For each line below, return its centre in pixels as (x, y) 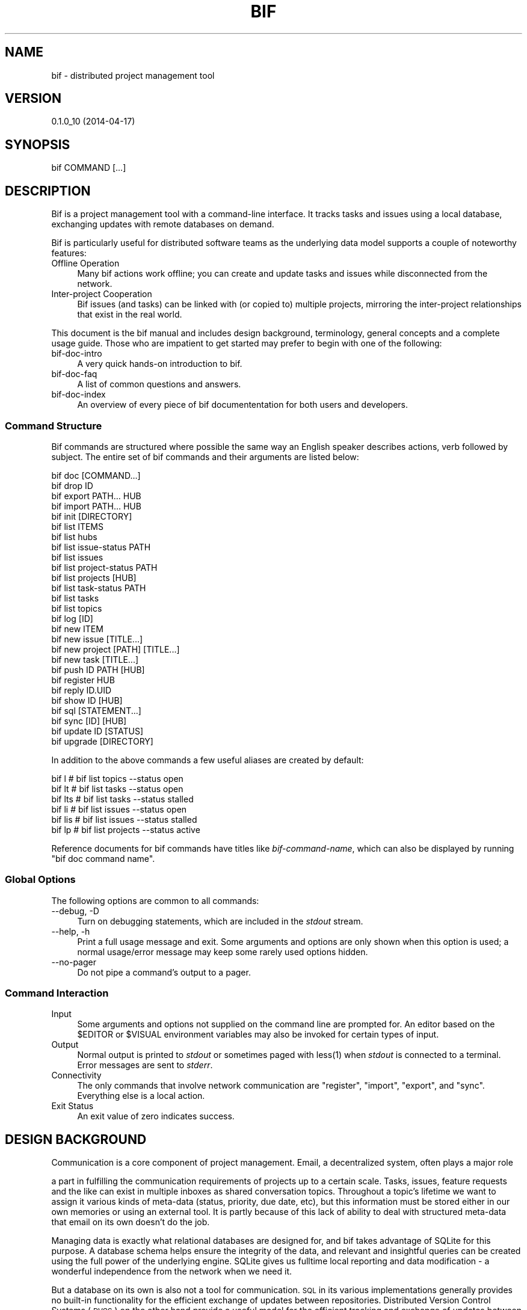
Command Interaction (57, 993)
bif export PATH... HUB (96, 496)
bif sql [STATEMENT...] (96, 710)
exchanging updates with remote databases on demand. (163, 224)
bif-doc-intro (77, 354)
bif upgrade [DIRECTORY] (102, 741)
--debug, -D (75, 911)
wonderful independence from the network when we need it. (171, 1272)
